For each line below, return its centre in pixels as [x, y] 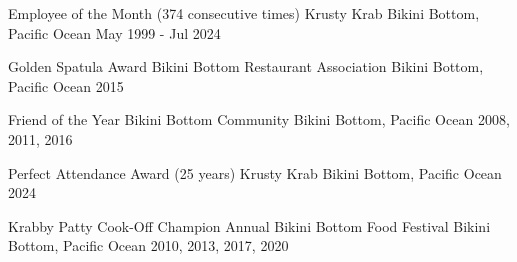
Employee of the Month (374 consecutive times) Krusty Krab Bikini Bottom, [244, 13]
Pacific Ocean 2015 [66, 85]
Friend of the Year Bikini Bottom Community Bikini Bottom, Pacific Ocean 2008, [259, 119]
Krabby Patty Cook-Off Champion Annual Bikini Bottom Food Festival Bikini [249, 225]
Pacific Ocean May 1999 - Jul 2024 [114, 32]
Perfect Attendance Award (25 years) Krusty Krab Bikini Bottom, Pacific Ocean [255, 172]
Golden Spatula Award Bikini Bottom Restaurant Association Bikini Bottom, [246, 66]
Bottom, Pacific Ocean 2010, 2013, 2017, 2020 [148, 245]
